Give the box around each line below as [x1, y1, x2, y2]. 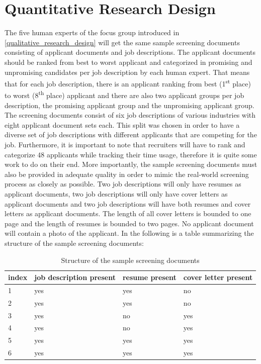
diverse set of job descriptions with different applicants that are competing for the [5, 129, 257, 140]
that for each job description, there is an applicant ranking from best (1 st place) [5, 77, 251, 88]
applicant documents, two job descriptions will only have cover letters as [5, 188, 228, 199]
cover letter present [183, 272, 253, 283]
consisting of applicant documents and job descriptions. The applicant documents [5, 47, 256, 57]
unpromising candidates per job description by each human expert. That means [5, 66, 250, 77]
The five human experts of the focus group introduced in [5, 27, 180, 38]
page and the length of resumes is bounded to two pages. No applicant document [5, 218, 254, 228]
